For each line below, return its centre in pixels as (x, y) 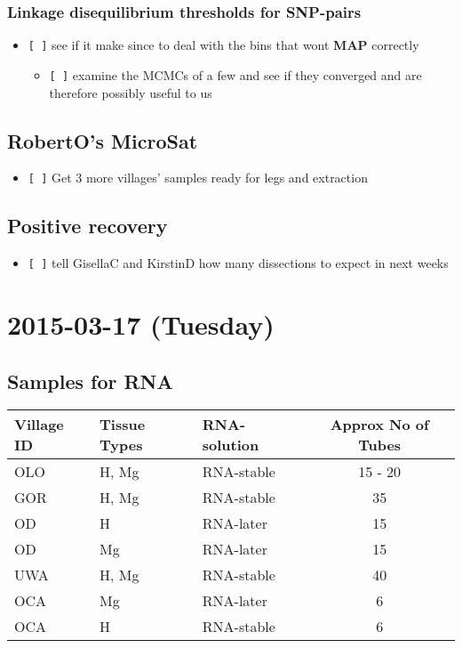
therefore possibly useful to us (131, 92)
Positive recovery (88, 226)
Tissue (123, 425)
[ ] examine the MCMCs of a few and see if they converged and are (235, 74)
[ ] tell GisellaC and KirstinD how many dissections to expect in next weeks (238, 263)
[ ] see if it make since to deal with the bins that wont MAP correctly (223, 45)
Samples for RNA (90, 381)
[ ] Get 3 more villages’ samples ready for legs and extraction (198, 178)
